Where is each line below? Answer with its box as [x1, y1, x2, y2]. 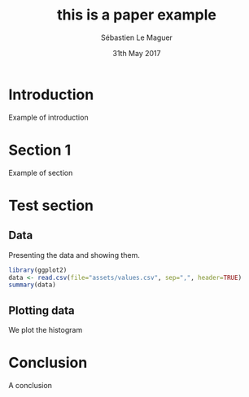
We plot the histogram [8, 325, 83, 335]
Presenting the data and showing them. [8, 250, 140, 260]
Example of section [8, 168, 73, 177]
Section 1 [8, 141, 72, 159]
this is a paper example [56, 6, 217, 24]
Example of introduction [8, 112, 89, 122]
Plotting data [8, 303, 75, 317]
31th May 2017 [112, 48, 161, 58]
